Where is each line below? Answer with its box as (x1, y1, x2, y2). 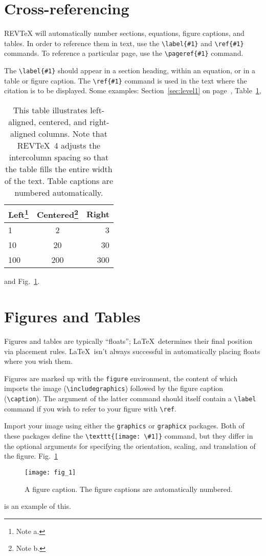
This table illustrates (13, 104, 87, 116)
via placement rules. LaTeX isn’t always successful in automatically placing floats (4, 345, 260, 356)
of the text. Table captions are (4, 174, 113, 187)
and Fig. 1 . (4, 276, 40, 286)
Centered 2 (36, 207, 78, 221)
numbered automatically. (14, 186, 103, 198)
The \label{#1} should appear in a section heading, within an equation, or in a (4, 65, 256, 76)
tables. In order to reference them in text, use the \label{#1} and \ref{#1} (4, 37, 244, 48)
